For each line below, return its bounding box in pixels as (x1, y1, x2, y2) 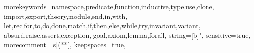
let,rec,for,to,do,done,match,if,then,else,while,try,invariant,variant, (4, 20, 201, 31)
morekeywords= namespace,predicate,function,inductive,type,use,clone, (4, 1, 214, 11)
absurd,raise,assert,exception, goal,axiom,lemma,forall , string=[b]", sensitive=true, (4, 30, 251, 40)
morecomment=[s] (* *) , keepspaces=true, (4, 39, 126, 50)
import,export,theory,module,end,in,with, (4, 11, 128, 21)
